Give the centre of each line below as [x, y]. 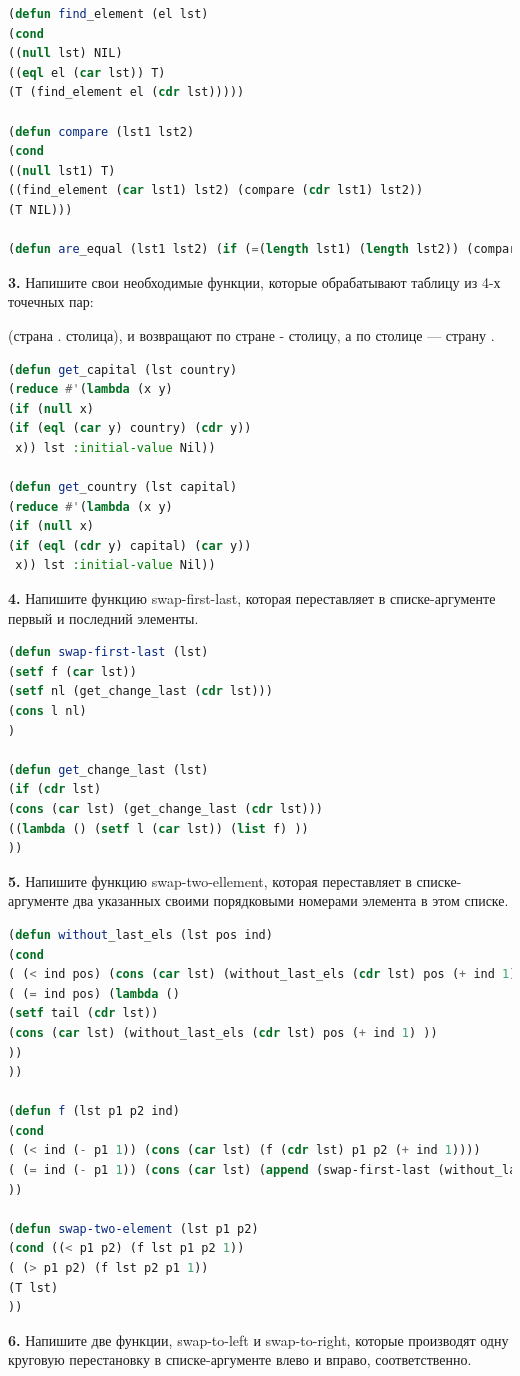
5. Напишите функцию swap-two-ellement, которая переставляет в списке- [235, 880]
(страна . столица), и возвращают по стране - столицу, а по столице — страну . [251, 334]
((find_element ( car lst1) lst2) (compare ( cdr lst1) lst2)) [216, 190]
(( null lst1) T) [62, 170]
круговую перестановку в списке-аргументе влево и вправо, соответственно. [240, 1359]
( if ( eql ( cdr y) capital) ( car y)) [130, 545]
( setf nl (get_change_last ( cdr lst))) [140, 691]
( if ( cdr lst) [55, 789]
